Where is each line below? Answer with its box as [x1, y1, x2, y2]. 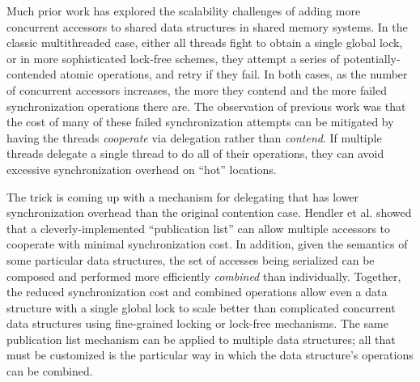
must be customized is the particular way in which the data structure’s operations [6, 346, 414, 363]
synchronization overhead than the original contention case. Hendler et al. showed [6, 204, 412, 221]
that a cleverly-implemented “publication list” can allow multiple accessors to [6, 219, 391, 236]
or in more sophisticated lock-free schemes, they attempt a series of [6, 49, 340, 66]
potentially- [343, 49, 401, 66]
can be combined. [6, 363, 93, 380]
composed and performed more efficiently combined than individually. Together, [6, 267, 401, 284]
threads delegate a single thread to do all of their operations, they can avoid [6, 145, 384, 162]
